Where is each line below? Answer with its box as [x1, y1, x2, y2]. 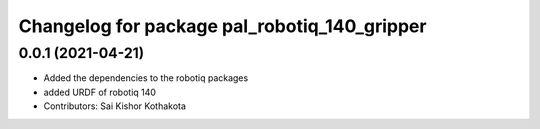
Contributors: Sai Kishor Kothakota [43, 100, 187, 112]
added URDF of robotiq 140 [43, 86, 157, 98]
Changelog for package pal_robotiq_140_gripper [18, 15, 427, 37]
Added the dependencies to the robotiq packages [43, 72, 249, 84]
